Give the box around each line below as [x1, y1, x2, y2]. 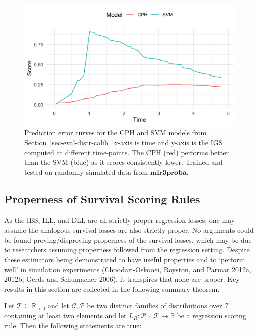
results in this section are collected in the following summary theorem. [4, 283, 220, 294]
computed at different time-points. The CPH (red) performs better [24, 147, 229, 157]
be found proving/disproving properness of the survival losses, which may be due [4, 234, 252, 245]
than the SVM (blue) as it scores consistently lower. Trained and [24, 157, 223, 167]
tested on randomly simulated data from [24, 166, 148, 177]
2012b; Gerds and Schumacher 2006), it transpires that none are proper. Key [4, 274, 240, 284]
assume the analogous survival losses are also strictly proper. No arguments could [4, 225, 254, 235]
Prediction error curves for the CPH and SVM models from [24, 127, 207, 138]
